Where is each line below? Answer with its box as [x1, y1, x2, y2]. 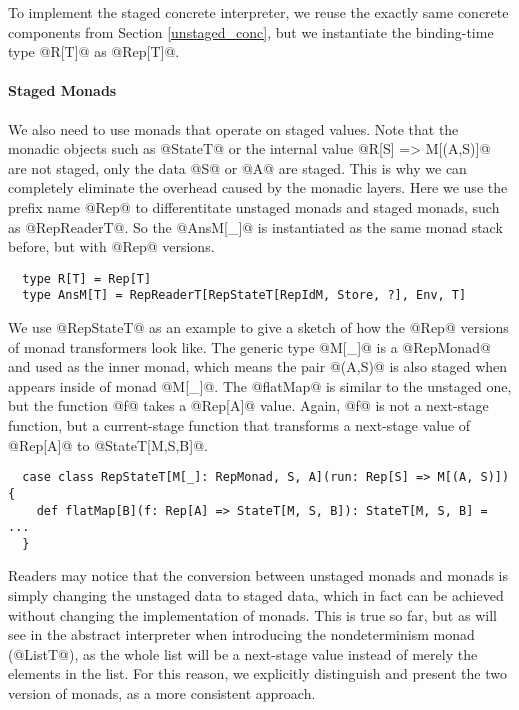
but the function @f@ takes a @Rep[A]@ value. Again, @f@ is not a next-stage [8, 395, 489, 416]
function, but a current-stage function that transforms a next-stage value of [8, 415, 471, 436]
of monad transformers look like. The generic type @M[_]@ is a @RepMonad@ [8, 336, 491, 357]
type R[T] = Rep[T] [22, 271, 152, 286]
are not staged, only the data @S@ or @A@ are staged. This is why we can [8, 157, 467, 178]
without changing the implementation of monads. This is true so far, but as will [8, 604, 497, 625]
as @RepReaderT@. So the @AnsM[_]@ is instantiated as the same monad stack [8, 216, 503, 237]
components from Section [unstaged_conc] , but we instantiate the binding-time [8, 21, 494, 42]
